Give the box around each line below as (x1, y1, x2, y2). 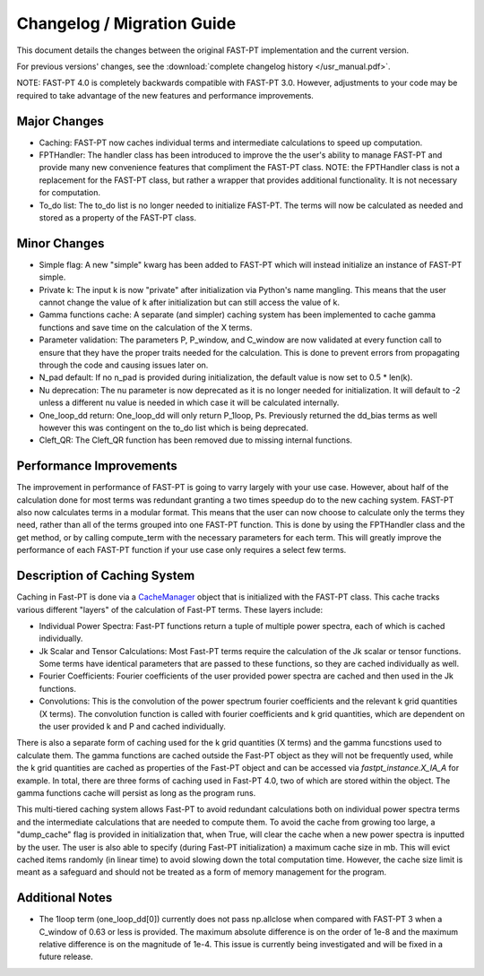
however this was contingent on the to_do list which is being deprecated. (39, 422, 309, 433)
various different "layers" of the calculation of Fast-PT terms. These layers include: (16, 604, 323, 615)
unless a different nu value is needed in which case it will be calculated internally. (39, 397, 340, 408)
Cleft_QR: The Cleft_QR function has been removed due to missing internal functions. (39, 435, 353, 445)
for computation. (39, 187, 101, 198)
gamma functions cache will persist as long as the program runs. (16, 787, 256, 798)
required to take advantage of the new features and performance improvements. (16, 90, 314, 100)
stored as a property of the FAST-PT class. (39, 212, 197, 223)
